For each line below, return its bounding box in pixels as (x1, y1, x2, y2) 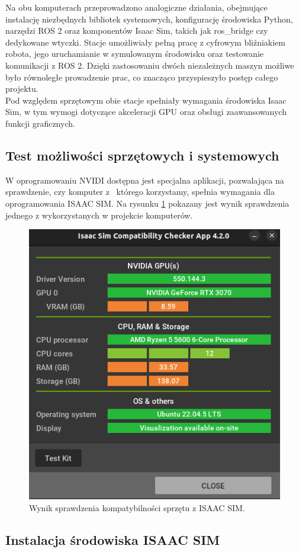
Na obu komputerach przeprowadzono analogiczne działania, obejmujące (5, 1, 268, 13)
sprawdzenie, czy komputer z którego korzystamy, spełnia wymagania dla (5, 185, 275, 198)
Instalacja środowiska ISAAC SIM (5, 530, 220, 548)
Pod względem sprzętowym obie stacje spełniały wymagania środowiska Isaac (5, 94, 287, 106)
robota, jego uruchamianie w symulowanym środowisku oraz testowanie (5, 47, 264, 60)
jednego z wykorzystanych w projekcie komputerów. (5, 208, 193, 221)
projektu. (5, 82, 38, 95)
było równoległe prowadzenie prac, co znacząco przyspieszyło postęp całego (5, 70, 278, 83)
